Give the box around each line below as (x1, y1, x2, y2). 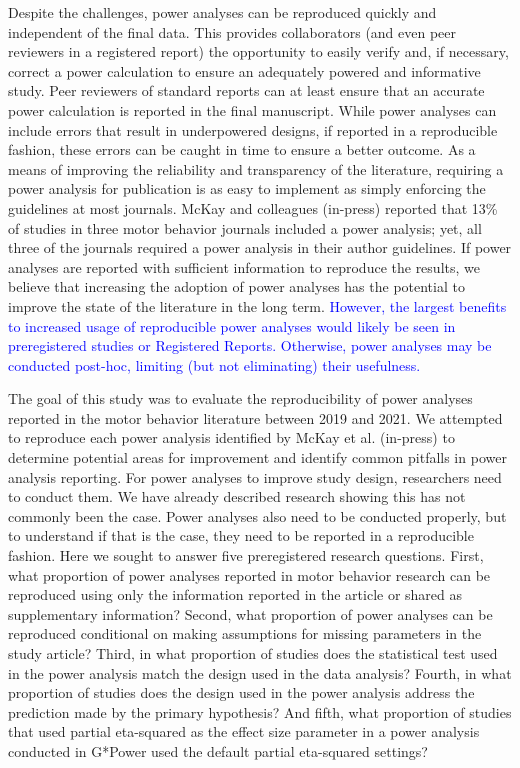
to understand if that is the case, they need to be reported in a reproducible (8, 525, 474, 546)
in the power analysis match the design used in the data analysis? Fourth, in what (8, 662, 512, 683)
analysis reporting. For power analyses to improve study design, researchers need (8, 466, 502, 487)
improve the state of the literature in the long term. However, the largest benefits (8, 295, 507, 316)
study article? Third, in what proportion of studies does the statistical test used (8, 643, 498, 663)
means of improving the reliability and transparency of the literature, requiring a (8, 158, 504, 179)
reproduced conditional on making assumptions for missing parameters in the (8, 623, 482, 644)
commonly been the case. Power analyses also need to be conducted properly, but (8, 505, 507, 526)
